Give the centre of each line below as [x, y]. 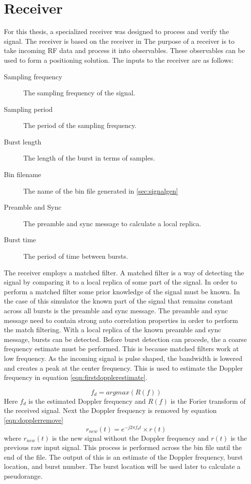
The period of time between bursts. [76, 256]
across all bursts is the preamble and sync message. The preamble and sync [116, 310]
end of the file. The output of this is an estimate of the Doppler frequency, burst [124, 457]
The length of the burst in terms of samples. [89, 158]
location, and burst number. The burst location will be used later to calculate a [122, 466]
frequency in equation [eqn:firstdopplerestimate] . [76, 377]
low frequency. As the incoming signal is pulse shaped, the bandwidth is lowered [123, 358]
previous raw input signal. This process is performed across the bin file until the [123, 447]
